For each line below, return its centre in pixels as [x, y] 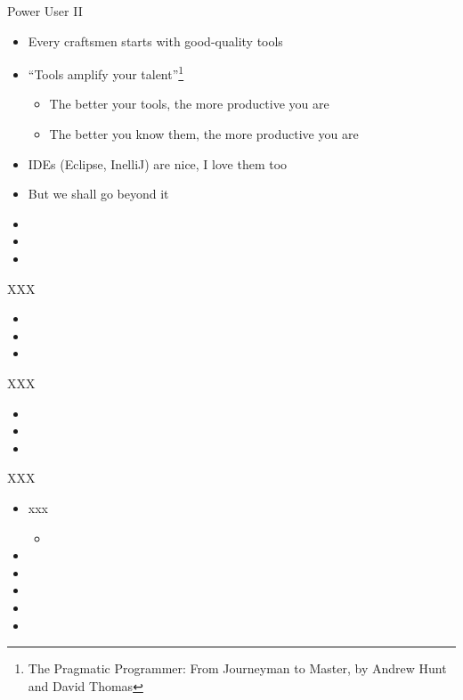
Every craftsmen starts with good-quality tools [155, 41]
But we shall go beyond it [98, 194]
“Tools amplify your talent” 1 [106, 73]
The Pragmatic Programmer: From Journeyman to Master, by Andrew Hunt [237, 668]
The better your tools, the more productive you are [189, 104]
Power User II [45, 11]
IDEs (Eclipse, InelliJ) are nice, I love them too [158, 163]
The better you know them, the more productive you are [204, 134]
